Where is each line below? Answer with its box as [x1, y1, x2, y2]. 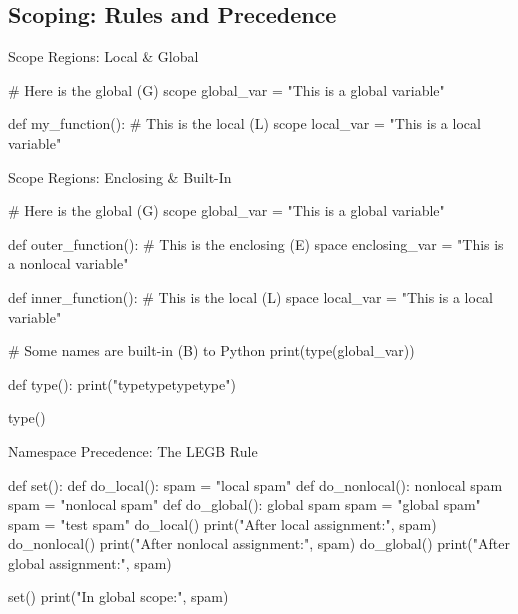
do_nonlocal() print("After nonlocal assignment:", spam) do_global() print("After [8, 533, 510, 554]
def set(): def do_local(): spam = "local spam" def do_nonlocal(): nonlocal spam [8, 474, 503, 495]
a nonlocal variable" [8, 253, 129, 274]
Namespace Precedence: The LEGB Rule [8, 440, 258, 461]
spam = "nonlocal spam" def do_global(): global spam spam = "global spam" [8, 494, 481, 515]
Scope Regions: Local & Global [8, 46, 199, 67]
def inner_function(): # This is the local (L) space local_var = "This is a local [8, 286, 493, 307]
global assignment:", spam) [8, 552, 172, 573]
